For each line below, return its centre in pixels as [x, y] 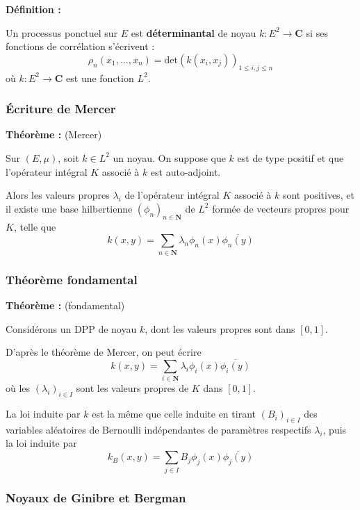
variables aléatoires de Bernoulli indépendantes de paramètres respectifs [158, 429]
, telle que [35, 226]
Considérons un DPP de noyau [71, 328]
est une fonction [100, 77]
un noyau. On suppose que [169, 157]
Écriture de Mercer [61, 109]
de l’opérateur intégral [172, 195]
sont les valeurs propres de [132, 388]
